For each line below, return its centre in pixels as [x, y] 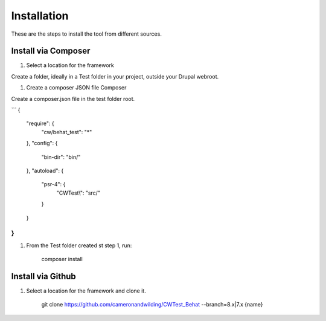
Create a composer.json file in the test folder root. [73, 99]
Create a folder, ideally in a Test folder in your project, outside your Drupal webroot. [115, 76]
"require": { [40, 123]
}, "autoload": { [45, 170]
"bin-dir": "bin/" [61, 157]
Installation [40, 16]
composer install [62, 259]
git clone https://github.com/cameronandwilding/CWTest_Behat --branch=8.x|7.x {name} [152, 305]
